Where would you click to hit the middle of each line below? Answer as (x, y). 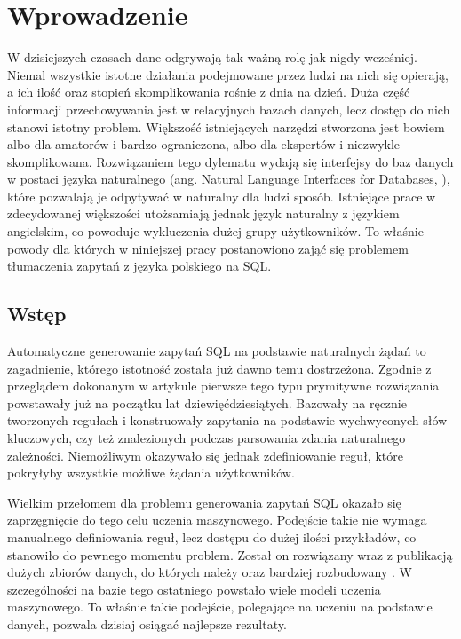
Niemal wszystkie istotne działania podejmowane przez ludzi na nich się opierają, (228, 74)
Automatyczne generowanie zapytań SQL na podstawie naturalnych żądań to (217, 351)
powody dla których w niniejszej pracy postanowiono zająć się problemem (208, 248)
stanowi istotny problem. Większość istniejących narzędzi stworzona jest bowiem (226, 126)
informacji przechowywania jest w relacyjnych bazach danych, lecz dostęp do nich (229, 109)
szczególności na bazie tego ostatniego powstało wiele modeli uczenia (194, 589)
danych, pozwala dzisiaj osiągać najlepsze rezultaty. (147, 623)
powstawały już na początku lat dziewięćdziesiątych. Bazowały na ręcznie (207, 402)
